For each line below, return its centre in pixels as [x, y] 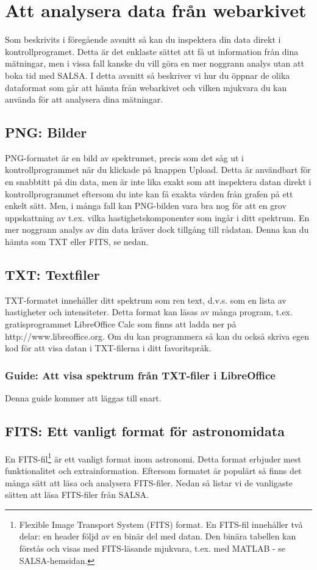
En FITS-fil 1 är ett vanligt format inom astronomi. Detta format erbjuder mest [153, 458]
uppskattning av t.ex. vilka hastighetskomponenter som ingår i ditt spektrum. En [157, 217]
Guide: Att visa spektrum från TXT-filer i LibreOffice [140, 375]
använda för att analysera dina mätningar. [84, 99]
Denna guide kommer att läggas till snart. [83, 398]
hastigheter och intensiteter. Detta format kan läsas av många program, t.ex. [149, 312]
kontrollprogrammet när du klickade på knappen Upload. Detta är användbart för [158, 170]
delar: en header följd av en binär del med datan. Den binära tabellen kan [158, 536]
